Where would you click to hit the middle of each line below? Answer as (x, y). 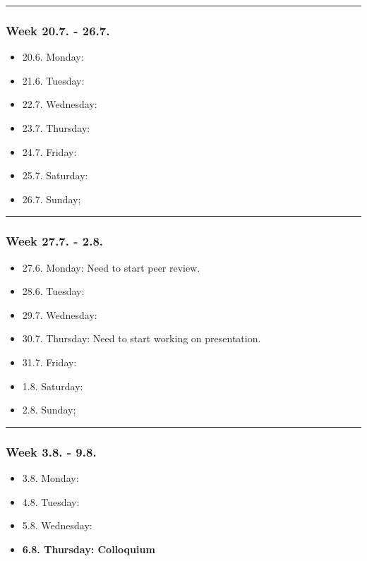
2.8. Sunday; (49, 410)
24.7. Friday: (49, 151)
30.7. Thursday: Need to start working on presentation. (142, 338)
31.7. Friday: (49, 362)
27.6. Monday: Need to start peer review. (111, 267)
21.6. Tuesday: (53, 80)
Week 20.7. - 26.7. (58, 30)
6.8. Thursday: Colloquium (89, 549)
